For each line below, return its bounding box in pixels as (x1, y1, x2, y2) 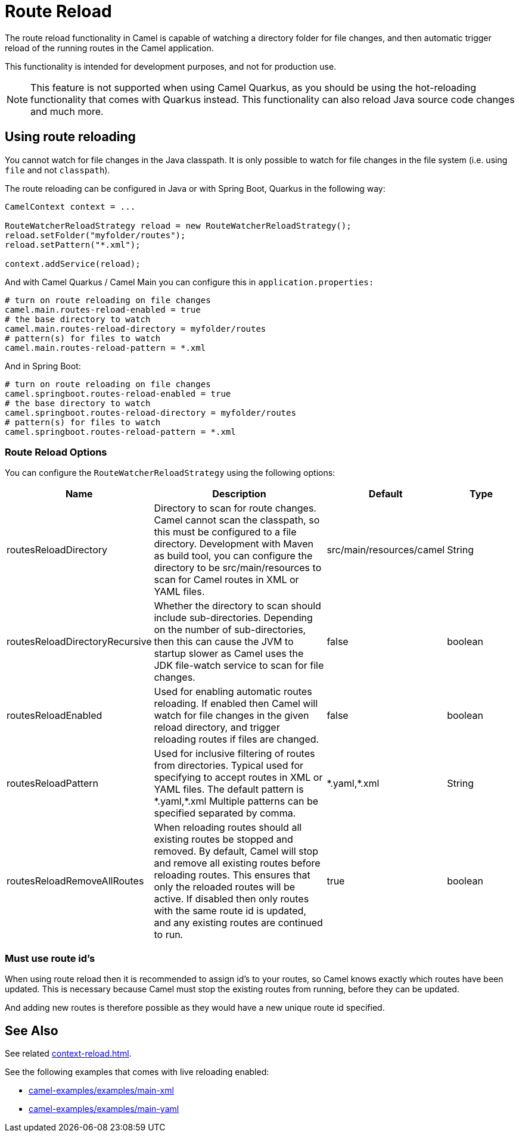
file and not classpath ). (5, 164, 110, 175)
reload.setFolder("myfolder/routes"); (5, 230, 186, 240)
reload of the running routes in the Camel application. (5, 42, 214, 53)
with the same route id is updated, (154, 905, 306, 917)
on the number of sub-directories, (154, 624, 306, 636)
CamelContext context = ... (5, 201, 136, 211)
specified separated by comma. (154, 807, 296, 820)
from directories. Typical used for (154, 759, 304, 772)
